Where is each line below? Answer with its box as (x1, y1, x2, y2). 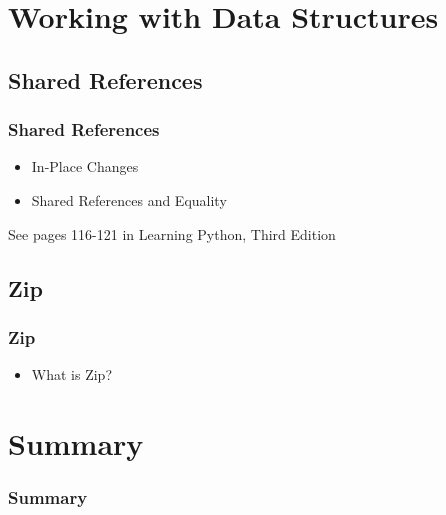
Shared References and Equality (31, 189, 227, 210)
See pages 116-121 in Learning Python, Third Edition (8, 223, 336, 244)
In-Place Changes (31, 156, 139, 177)
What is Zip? (31, 364, 112, 385)
